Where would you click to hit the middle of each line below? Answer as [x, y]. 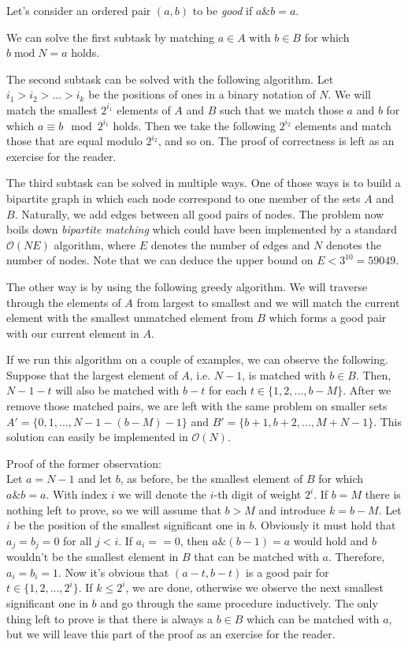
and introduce [292, 509]
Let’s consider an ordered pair [79, 10]
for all [78, 540]
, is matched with [284, 374]
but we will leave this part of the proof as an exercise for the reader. [171, 634]
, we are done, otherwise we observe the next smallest [254, 587]
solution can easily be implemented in [97, 437]
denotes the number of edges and [230, 244]
